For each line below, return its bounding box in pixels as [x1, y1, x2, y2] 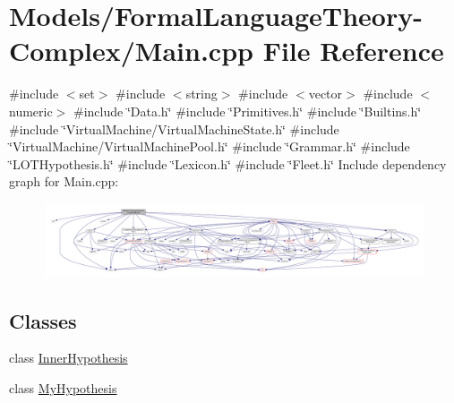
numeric [9, 101, 53, 120]
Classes [9, 306, 77, 334]
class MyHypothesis [9, 379, 117, 398]
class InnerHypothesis [9, 348, 128, 367]
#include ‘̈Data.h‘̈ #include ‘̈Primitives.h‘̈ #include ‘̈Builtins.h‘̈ [73, 101, 422, 120]
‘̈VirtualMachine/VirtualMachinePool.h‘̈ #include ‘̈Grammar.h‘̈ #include [9, 137, 410, 156]
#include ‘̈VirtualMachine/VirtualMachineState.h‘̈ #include [9, 119, 339, 138]
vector [308, 84, 343, 103]
